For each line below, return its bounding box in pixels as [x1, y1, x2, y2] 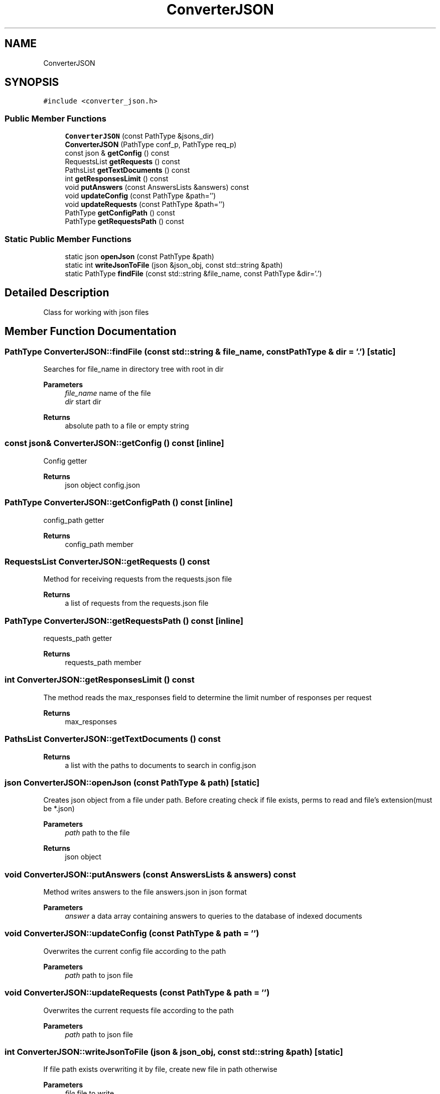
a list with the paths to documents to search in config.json [65, 760, 256, 770]
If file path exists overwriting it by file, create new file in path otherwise [43, 1065, 277, 1074]
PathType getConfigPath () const [65, 208, 175, 217]
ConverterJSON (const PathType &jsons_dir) [65, 132, 214, 141]
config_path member [65, 539, 134, 549]
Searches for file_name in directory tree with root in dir [43, 365, 224, 373]
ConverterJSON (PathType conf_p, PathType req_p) [65, 140, 237, 149]
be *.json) [43, 804, 75, 813]
